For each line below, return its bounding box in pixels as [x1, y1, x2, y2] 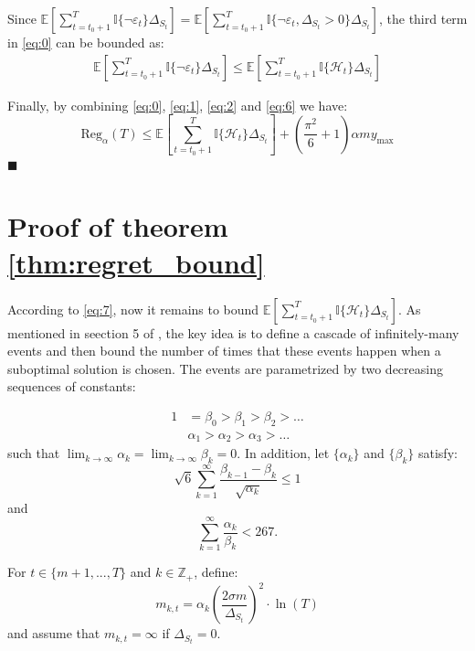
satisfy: [417, 443, 458, 463]
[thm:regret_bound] [7, 243, 265, 281]
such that [7, 443, 60, 463]
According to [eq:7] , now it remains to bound [7, 299, 259, 318]
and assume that [7, 624, 100, 643]
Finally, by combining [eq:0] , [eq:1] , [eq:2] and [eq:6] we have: [7, 95, 348, 114]
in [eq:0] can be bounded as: [7, 33, 164, 51]
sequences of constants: [7, 377, 136, 396]
